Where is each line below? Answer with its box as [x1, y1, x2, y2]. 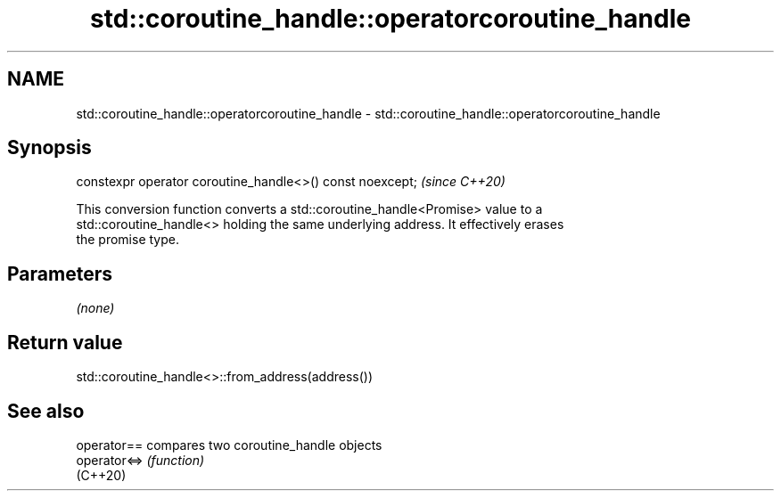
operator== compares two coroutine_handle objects [76, 437, 382, 453]
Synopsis [7, 136, 92, 159]
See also [7, 399, 85, 422]
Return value [7, 331, 123, 354]
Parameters [7, 262, 112, 285]
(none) [76, 300, 115, 316]
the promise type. [76, 232, 179, 248]
